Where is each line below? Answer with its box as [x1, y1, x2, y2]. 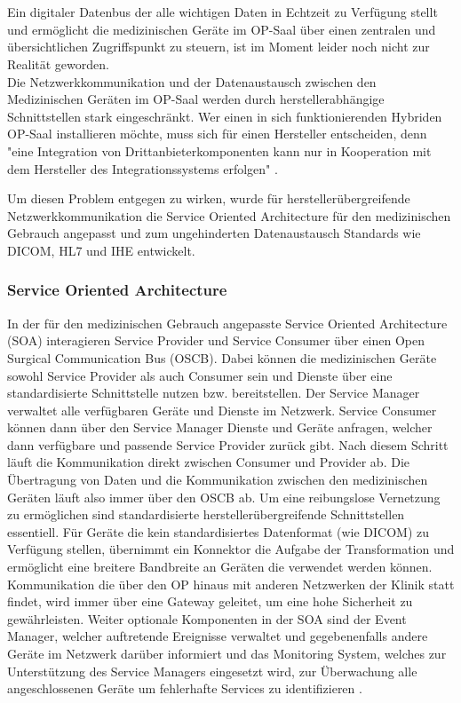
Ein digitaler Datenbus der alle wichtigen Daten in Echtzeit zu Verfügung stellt [7, 3, 438, 21]
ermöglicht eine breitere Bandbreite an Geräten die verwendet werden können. [7, 557, 433, 576]
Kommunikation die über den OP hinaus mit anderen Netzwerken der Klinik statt [7, 574, 455, 593]
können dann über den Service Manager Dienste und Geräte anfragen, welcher [7, 418, 433, 437]
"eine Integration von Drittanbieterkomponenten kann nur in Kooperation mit [7, 141, 432, 160]
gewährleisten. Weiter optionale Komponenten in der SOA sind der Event [7, 609, 407, 628]
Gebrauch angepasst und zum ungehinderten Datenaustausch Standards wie [7, 224, 421, 242]
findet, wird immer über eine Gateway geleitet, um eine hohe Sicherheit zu [7, 592, 413, 611]
